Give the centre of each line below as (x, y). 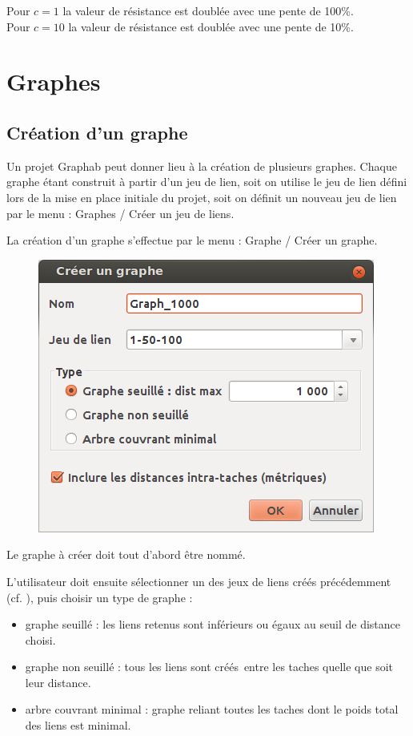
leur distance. (58, 682)
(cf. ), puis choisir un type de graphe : (100, 597)
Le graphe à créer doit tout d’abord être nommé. (126, 554)
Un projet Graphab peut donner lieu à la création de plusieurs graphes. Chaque (202, 166)
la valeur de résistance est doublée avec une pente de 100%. (208, 10)
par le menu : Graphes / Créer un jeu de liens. (120, 213)
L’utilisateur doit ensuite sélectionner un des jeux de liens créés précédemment (199, 581)
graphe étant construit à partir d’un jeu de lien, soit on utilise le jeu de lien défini (207, 182)
